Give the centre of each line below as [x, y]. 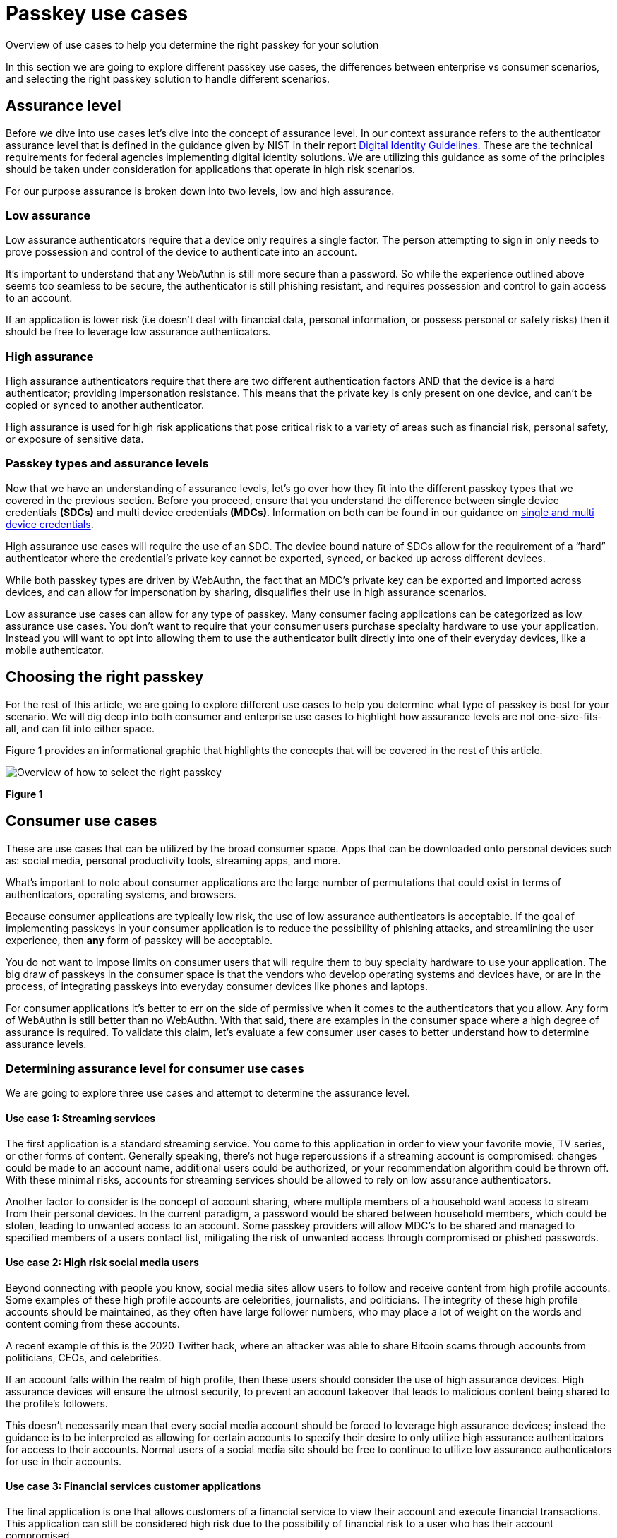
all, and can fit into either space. [80, 728]
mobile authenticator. [55, 650]
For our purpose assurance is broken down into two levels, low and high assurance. [200, 191]
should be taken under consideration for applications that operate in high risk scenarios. [210, 169]
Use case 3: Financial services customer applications [134, 1486]
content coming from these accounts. [93, 1323]
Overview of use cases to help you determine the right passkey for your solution [192, 44]
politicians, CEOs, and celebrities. [84, 1357]
